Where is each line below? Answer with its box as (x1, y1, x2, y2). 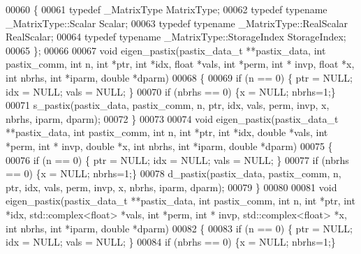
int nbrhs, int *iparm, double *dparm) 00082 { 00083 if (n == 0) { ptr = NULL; (6, 221, 353, 235)
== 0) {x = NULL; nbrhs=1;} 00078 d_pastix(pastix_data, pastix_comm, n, (6, 166, 341, 181)
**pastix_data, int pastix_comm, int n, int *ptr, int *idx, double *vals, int (6, 125, 328, 140)
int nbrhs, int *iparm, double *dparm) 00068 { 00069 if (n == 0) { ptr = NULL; (6, 70, 353, 84)
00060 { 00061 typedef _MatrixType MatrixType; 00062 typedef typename (6, 2, 327, 16)
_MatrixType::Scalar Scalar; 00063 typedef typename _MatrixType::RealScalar (6, 15, 348, 30)
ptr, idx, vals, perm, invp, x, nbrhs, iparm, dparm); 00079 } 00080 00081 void (6, 179, 337, 194)
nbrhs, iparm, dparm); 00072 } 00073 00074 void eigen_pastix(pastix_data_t (6, 111, 339, 126)
